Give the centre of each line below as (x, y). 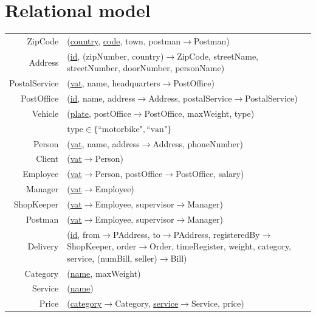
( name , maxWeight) (104, 273)
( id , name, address (101, 98)
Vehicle (45, 113)
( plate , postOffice (99, 113)
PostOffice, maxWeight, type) (199, 113)
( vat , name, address (103, 143)
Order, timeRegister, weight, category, (221, 246)
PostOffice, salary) (210, 174)
